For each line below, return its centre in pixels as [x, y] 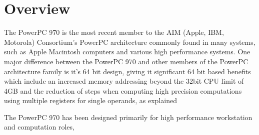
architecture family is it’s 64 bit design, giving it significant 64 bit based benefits [127, 71]
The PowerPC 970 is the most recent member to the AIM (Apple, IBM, [114, 32]
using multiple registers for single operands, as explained [90, 100]
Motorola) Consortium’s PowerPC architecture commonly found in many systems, [130, 42]
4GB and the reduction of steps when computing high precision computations [123, 90]
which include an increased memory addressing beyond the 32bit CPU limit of [124, 81]
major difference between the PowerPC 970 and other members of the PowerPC [126, 61]
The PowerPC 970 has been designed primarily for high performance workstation [128, 117]
